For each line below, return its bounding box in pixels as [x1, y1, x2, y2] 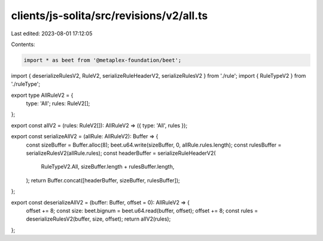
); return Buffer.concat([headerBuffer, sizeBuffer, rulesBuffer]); [26, 176, 180, 184]
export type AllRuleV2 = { [11, 91, 74, 99]
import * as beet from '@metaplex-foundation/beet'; [23, 57, 182, 63]
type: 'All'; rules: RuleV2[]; [26, 100, 90, 107]
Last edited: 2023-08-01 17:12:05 [11, 30, 93, 37]
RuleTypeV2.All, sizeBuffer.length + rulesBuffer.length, [41, 163, 175, 170]
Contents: [11, 41, 35, 48]
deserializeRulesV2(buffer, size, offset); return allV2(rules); [26, 215, 171, 222]
